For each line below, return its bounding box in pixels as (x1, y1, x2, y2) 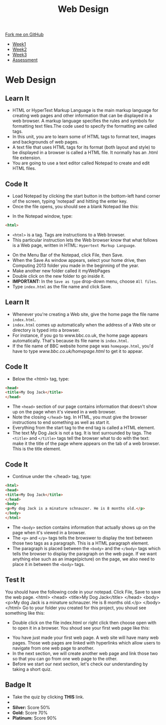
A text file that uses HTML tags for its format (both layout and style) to (12, 144, 156, 150)
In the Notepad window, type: (12, 213, 73, 219)
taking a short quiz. (12, 666, 52, 672)
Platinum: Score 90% (12, 715, 57, 721)
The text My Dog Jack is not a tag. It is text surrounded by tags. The (12, 430, 152, 436)
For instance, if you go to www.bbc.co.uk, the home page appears (12, 332, 148, 338)
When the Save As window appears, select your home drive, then (12, 257, 146, 263)
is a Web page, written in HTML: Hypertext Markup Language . (12, 242, 136, 248)
